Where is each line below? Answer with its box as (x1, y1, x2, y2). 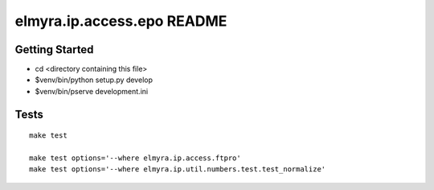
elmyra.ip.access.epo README (14, 12, 227, 30)
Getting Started (14, 43, 94, 56)
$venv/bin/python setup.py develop (35, 75, 153, 85)
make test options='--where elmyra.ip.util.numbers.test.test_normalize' (29, 165, 326, 174)
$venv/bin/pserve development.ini (35, 86, 149, 96)
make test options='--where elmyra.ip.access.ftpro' (29, 154, 241, 163)
